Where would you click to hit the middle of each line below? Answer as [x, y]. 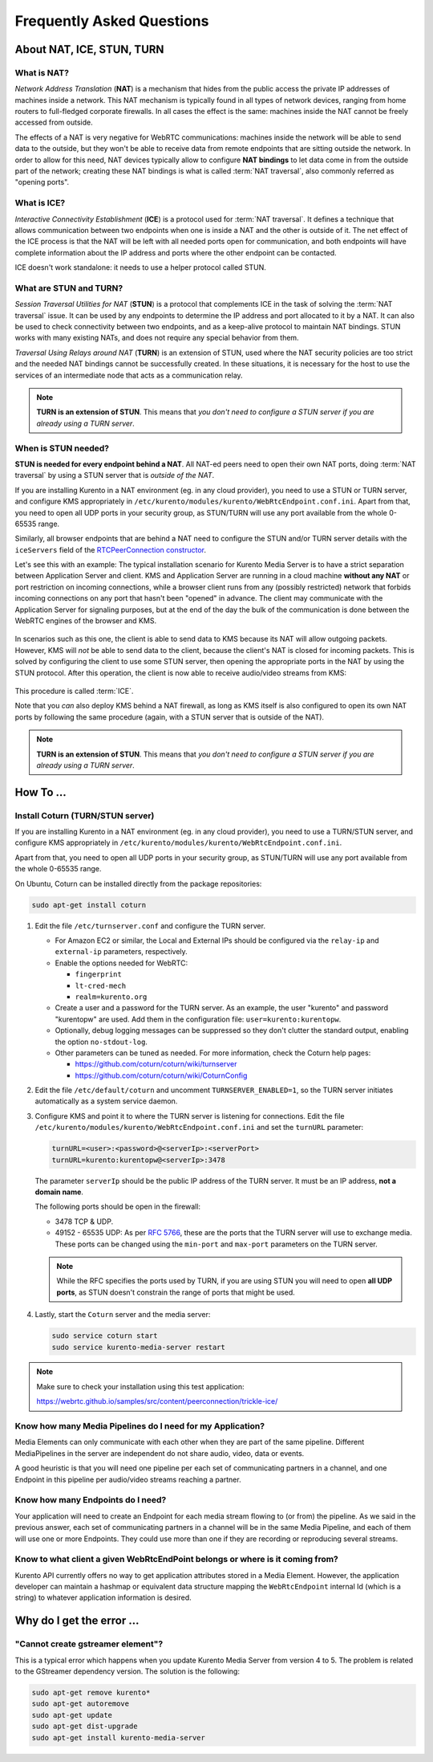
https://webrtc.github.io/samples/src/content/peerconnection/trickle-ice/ [157, 1401]
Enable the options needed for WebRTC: [121, 963]
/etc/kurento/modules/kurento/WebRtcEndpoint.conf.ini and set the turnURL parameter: [199, 1128]
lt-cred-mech [101, 985]
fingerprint [98, 975]
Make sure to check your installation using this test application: [140, 1386]
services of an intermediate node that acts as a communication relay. [129, 375]
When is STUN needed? [62, 448]
